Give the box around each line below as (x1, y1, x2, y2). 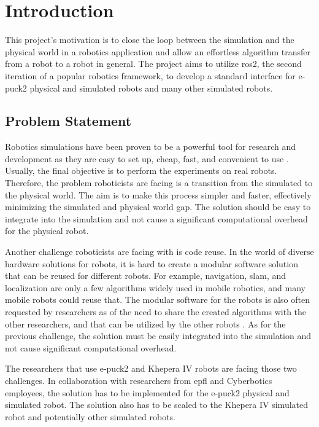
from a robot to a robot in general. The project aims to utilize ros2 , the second (5, 57, 302, 70)
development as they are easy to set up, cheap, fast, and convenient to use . (5, 152, 289, 165)
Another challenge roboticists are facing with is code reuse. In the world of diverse (5, 245, 314, 258)
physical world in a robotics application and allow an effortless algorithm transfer (5, 45, 311, 58)
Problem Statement (5, 111, 132, 130)
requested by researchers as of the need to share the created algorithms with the (5, 305, 307, 318)
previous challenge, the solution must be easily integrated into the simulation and (5, 329, 312, 342)
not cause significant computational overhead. (5, 341, 177, 354)
